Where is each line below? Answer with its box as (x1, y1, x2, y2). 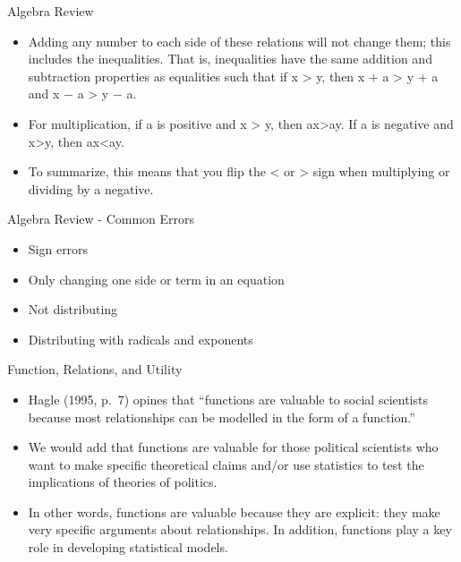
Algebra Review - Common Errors (7, 209, 195, 228)
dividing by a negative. (28, 179, 154, 198)
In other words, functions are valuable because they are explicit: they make (28, 502, 440, 521)
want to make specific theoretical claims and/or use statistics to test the (28, 455, 424, 473)
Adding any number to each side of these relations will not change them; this (28, 31, 451, 50)
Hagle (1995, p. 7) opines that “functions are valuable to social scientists (28, 389, 428, 408)
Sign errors (28, 239, 89, 258)
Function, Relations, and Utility (7, 360, 183, 379)
